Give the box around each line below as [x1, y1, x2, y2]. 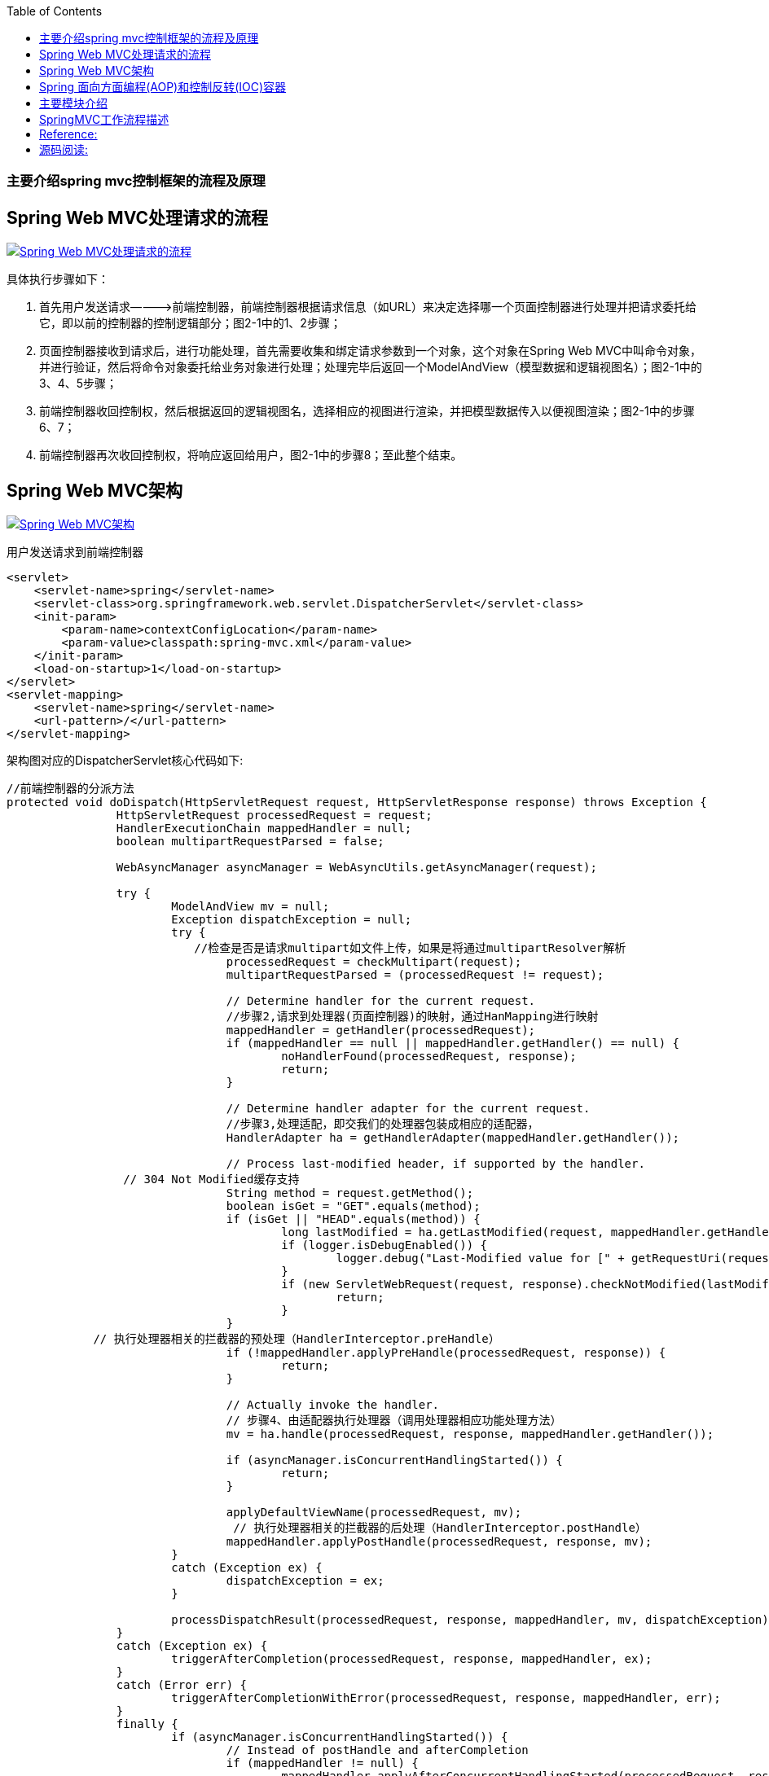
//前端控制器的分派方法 [7, 782, 134, 796]
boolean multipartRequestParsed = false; [116, 835, 384, 849]
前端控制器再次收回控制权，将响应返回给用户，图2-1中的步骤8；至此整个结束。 [39, 448, 463, 463]
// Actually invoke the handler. [226, 1398, 440, 1412]
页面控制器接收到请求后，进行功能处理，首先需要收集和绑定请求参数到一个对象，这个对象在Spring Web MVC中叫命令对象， [39, 344, 701, 358]
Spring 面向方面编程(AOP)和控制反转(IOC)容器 [39, 80, 287, 94]
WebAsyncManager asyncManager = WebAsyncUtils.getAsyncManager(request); [116, 861, 597, 875]
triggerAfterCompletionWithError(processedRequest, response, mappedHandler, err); [171, 1691, 721, 1705]
